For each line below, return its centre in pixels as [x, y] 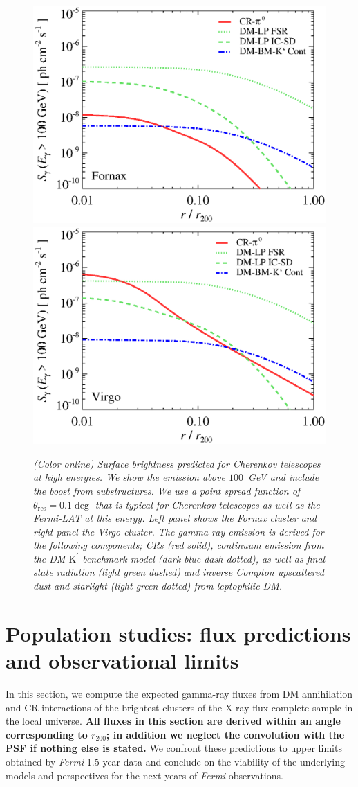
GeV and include [284, 477]
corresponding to [47, 734]
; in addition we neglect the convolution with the [225, 734]
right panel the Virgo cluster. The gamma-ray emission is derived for [179, 531]
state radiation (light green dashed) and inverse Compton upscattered [179, 572]
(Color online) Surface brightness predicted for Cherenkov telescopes [177, 463]
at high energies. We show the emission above [129, 477]
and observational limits [122, 661]
